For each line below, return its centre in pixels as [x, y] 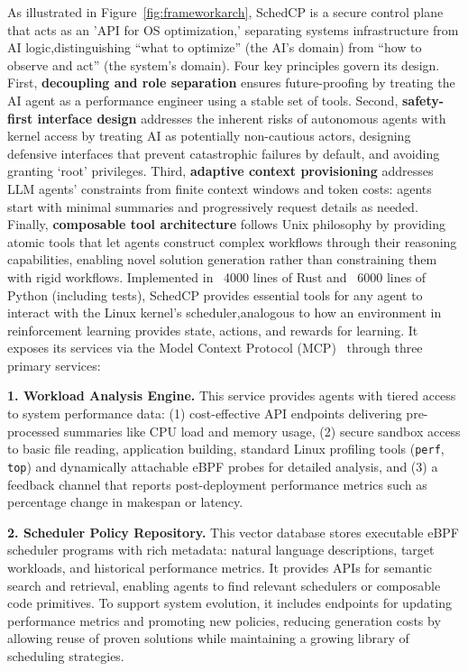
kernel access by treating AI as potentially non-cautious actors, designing [209, 136]
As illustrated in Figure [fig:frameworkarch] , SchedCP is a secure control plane [225, 12]
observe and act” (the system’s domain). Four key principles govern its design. [224, 64]
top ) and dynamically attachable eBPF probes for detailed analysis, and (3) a [223, 466]
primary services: [54, 365]
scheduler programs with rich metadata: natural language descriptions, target [221, 550]
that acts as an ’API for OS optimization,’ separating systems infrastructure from [233, 29]
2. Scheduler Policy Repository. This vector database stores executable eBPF [233, 532]
